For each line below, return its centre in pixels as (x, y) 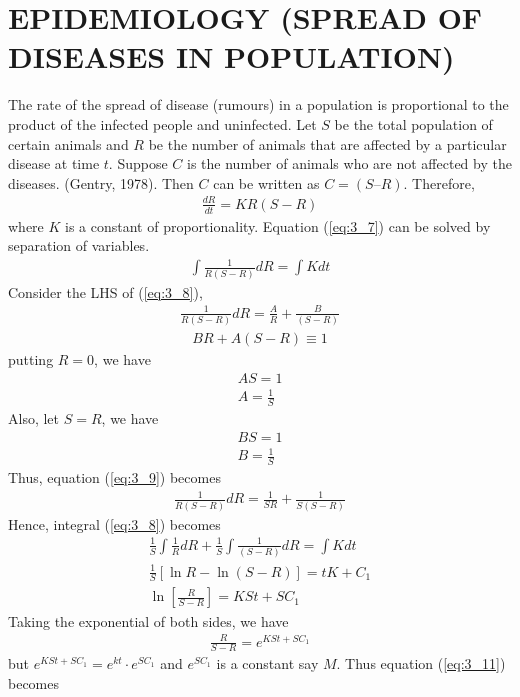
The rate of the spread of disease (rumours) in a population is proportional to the (258, 104)
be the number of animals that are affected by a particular (327, 143)
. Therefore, (439, 182)
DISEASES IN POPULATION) (231, 56)
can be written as (266, 182)
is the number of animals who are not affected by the (349, 163)
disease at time (54, 163)
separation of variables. (79, 245)
